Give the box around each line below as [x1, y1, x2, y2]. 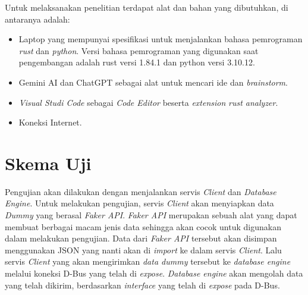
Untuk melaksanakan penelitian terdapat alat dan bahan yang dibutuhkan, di [5, 1, 288, 13]
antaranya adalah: [5, 12, 70, 25]
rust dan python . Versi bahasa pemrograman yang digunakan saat [18, 44, 259, 57]
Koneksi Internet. [18, 116, 82, 128]
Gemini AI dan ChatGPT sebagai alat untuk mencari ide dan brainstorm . [18, 76, 288, 88]
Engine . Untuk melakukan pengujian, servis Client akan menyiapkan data [5, 197, 274, 209]
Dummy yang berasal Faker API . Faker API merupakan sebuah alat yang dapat [5, 209, 297, 221]
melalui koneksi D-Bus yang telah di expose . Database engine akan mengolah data [5, 267, 303, 280]
